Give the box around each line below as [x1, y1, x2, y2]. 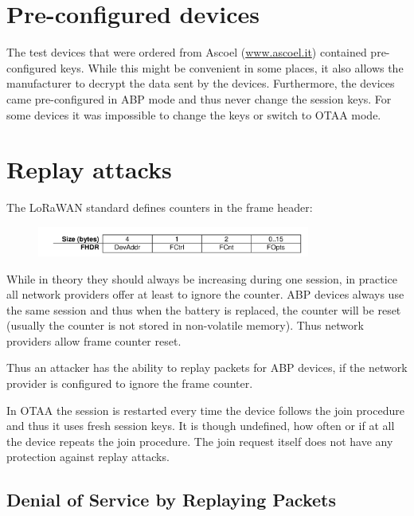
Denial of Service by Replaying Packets [6, 487, 336, 512]
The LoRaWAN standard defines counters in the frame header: [6, 199, 313, 216]
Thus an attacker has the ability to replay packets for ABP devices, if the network [6, 359, 408, 376]
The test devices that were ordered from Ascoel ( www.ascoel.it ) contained [6, 44, 367, 61]
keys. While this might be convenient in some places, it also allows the [60, 59, 404, 76]
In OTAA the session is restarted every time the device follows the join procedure [6, 401, 404, 418]
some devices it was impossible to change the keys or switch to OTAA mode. [6, 106, 381, 123]
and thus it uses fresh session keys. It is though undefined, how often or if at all [6, 417, 395, 434]
